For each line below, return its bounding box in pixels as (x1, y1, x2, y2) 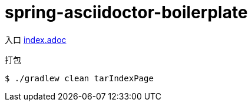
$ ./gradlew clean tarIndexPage (5, 73, 154, 83)
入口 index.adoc (5, 34, 67, 45)
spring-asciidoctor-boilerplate (5, 2, 248, 22)
